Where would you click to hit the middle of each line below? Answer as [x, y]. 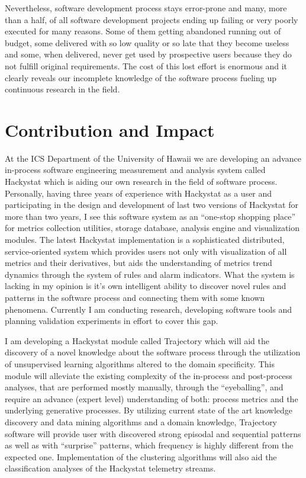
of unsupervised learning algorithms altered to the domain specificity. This [140, 363]
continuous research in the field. [62, 89]
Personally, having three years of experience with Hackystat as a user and [138, 193]
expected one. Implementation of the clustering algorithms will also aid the [141, 456]
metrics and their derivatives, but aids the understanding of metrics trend [138, 263]
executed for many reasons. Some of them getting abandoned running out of [143, 31]
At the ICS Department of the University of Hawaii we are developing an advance [153, 158]
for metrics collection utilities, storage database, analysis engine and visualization [152, 228]
